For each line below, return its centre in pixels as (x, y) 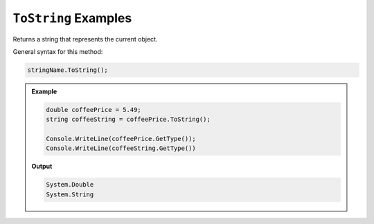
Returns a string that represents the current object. (85, 39)
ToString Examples (72, 18)
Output (42, 167)
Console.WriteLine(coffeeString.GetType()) (121, 148)
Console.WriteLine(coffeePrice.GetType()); (121, 139)
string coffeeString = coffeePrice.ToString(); (128, 120)
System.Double (70, 185)
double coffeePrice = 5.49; (93, 110)
